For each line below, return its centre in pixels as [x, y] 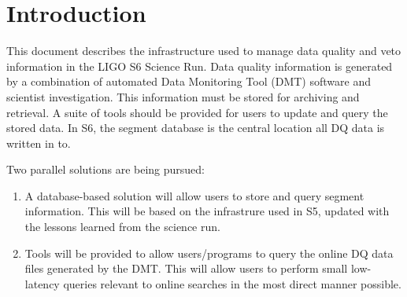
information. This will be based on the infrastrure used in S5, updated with [207, 211]
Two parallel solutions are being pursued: [105, 169]
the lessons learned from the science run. [122, 227]
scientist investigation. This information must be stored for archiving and [183, 96]
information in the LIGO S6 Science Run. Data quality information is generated [200, 66]
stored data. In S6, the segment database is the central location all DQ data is [196, 128]
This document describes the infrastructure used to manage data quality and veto [204, 51]
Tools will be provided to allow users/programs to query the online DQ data [209, 253]
